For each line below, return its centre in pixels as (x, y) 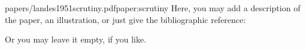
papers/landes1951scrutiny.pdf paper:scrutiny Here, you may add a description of (153, 8)
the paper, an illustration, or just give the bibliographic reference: (125, 19)
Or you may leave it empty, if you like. (76, 39)
